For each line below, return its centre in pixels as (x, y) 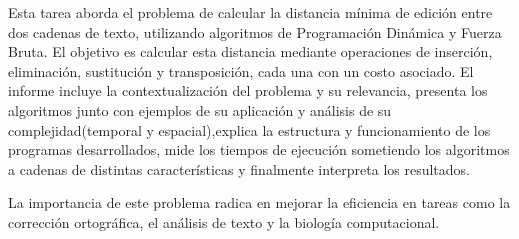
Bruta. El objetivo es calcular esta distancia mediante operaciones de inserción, (250, 51)
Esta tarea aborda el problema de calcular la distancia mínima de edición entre (250, 12)
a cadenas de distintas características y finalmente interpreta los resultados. (239, 168)
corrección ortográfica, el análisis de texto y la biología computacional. (224, 221)
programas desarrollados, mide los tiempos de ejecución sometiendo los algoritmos (259, 149)
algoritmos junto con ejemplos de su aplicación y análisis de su (200, 109)
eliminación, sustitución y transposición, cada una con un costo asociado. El (241, 70)
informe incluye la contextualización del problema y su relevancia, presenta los (248, 90)
